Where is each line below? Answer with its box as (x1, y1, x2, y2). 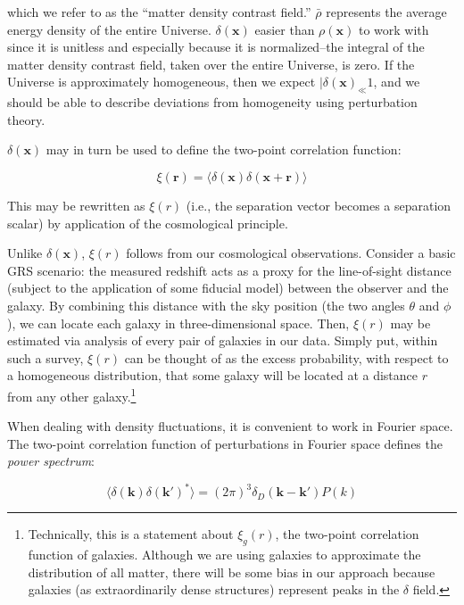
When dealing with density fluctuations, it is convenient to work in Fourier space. (7, 417, 453, 435)
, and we (373, 72, 420, 91)
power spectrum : (7, 452, 95, 470)
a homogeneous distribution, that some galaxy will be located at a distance (7, 366, 418, 385)
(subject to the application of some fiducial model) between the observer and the (7, 278, 449, 297)
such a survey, (7, 348, 84, 367)
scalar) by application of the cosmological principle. (7, 213, 288, 232)
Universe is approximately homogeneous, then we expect (7, 72, 316, 91)
